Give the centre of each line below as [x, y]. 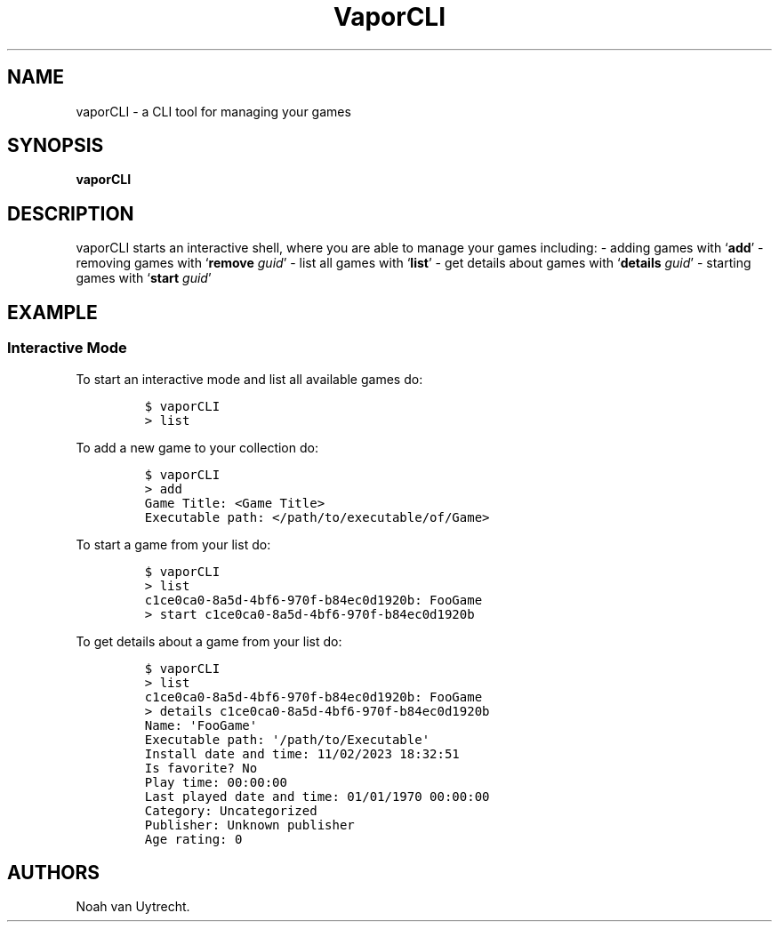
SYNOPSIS [56, 146]
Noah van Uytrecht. [133, 907]
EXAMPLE [52, 312]
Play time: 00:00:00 [216, 782]
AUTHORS [54, 872]
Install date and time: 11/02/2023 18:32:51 [302, 753]
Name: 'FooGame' [201, 725]
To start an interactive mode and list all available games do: [249, 379]
